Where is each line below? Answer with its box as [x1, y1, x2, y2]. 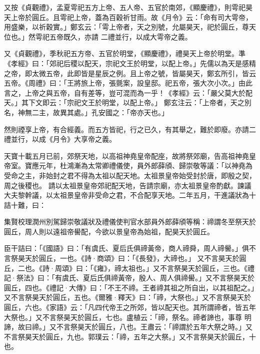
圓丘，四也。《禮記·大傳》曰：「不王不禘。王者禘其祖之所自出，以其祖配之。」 [4, 282, 254, 292]
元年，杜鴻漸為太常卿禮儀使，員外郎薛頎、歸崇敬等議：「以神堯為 [38, 160, 252, 171]
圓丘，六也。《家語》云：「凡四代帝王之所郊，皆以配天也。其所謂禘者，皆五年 [4, 302, 256, 312]
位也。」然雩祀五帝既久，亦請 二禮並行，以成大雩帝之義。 [4, 31, 192, 42]
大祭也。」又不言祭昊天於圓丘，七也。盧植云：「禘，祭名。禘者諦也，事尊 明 [4, 311, 251, 322]
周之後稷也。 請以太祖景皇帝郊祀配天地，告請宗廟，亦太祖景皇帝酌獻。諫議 [4, 180, 251, 190]
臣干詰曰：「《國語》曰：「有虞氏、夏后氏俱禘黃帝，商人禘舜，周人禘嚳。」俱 [4, 243, 249, 253]
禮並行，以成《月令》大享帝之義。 [4, 134, 116, 144]
